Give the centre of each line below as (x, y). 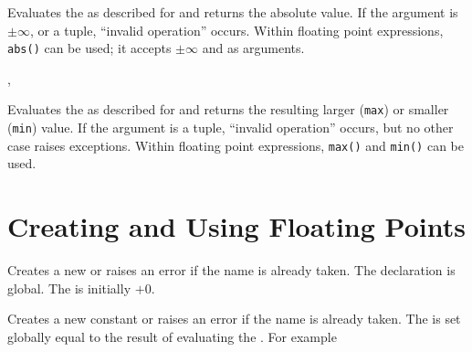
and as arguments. (253, 48)
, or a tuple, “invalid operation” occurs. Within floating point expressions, (236, 30)
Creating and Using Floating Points (236, 226)
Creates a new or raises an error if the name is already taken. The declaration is (231, 270)
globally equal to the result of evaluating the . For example (172, 336)
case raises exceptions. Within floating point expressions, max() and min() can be (236, 145)
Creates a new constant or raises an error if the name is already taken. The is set (234, 319)
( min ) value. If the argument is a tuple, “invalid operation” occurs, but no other (231, 128)
